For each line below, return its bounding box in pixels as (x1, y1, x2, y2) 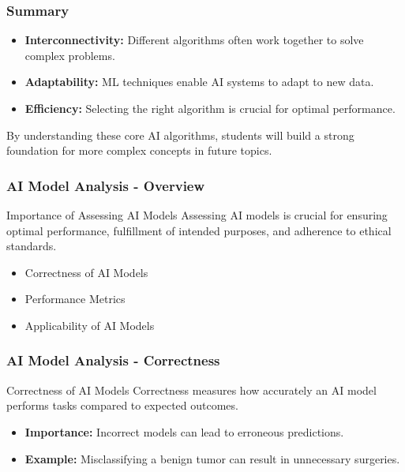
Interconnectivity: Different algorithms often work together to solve (24, 32, 364, 48)
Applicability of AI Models (24, 317, 155, 333)
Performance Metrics (24, 290, 126, 307)
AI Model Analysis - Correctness (6, 350, 220, 370)
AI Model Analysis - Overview (6, 175, 205, 195)
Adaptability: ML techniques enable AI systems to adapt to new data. (24, 73, 374, 90)
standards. (6, 238, 57, 254)
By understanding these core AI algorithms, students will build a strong (6, 126, 354, 143)
